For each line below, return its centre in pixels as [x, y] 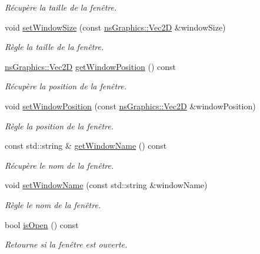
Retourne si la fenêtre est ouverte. [66, 244]
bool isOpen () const [42, 224]
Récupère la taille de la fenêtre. [61, 7]
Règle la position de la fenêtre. [59, 126]
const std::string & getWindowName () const [86, 146]
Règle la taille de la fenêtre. [54, 47]
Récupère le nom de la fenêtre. [59, 165]
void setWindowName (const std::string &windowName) [106, 185]
